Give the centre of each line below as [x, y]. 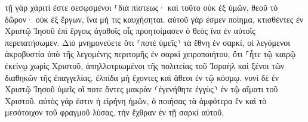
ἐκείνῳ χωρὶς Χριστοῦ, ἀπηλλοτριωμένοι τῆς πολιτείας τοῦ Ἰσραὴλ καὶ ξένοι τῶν [145, 65]
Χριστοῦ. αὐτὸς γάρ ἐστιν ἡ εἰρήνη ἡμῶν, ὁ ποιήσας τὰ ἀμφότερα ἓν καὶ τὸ [136, 100]
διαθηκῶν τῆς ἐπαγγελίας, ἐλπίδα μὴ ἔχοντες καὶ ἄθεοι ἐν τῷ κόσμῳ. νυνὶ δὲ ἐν [142, 77]
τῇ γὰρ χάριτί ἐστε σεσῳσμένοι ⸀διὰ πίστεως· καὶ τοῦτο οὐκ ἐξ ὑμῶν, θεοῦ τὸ [141, 7]
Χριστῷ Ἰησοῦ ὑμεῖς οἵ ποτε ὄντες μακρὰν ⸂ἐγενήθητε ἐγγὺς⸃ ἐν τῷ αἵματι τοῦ [141, 89]
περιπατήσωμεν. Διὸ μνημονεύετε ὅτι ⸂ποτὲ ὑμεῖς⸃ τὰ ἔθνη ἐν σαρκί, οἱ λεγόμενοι [147, 42]
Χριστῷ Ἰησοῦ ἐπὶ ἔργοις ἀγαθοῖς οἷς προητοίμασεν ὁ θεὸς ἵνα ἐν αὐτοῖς [130, 31]
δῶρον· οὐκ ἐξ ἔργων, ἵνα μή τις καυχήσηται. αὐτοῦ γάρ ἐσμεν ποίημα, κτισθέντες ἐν [154, 19]
